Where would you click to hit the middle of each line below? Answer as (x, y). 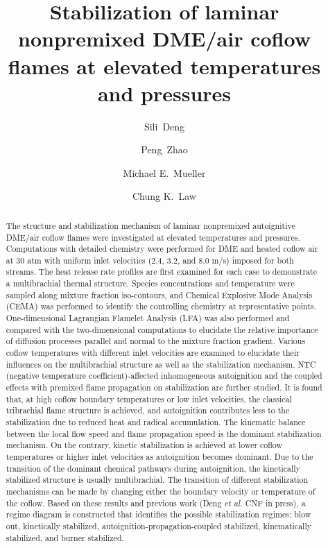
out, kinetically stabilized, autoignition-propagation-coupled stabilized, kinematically (158, 525)
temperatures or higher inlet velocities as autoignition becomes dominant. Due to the (159, 456)
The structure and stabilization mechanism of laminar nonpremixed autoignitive (150, 225)
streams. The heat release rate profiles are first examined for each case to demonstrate (161, 272)
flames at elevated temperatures (164, 66)
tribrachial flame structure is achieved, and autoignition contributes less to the (148, 410)
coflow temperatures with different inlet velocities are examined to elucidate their (153, 353)
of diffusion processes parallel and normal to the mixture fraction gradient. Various (156, 341)
